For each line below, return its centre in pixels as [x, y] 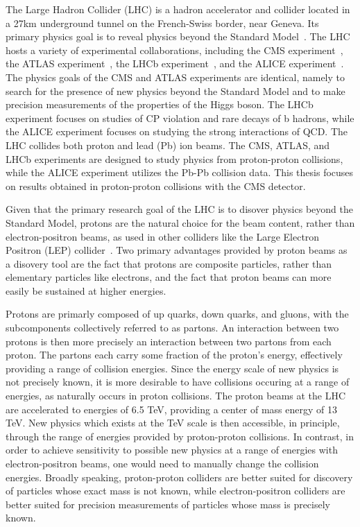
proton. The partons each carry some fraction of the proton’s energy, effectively [174, 355]
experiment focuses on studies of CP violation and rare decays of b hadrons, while [180, 118]
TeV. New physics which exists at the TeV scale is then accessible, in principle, [173, 423]
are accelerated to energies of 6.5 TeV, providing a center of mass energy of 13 [171, 409]
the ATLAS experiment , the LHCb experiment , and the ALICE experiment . [175, 63]
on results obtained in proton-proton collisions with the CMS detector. [156, 185]
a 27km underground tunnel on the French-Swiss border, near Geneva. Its [162, 23]
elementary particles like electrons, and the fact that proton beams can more [169, 277]
